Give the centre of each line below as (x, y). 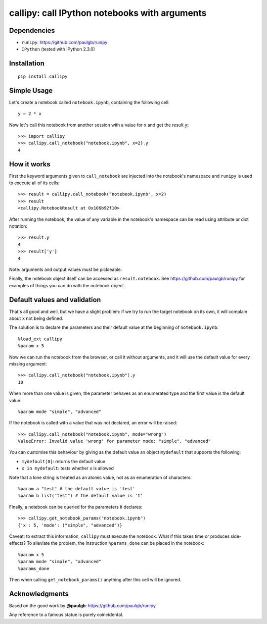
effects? (17, 543)
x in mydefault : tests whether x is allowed (67, 468)
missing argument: (28, 364)
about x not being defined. (36, 318)
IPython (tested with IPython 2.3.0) (58, 49)
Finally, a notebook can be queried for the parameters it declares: (76, 507)
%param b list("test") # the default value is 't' (81, 496)
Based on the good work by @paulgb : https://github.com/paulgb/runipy (82, 605)
